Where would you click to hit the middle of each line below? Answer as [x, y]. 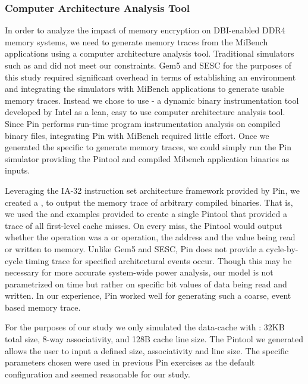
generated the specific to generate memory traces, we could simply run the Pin [148, 147]
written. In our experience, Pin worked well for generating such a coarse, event [148, 295]
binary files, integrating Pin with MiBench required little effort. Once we [137, 135]
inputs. [18, 170]
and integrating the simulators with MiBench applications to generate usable [145, 89]
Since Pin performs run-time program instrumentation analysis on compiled [143, 123]
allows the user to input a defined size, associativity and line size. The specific [147, 350]
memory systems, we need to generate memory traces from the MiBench [136, 41]
